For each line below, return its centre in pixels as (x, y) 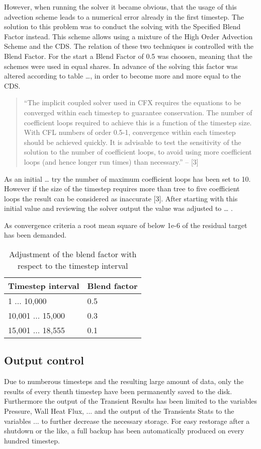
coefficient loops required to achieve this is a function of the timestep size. (138, 122)
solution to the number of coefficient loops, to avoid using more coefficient (138, 152)
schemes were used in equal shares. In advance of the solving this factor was (121, 66)
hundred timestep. (32, 440)
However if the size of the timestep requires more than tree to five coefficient (122, 189)
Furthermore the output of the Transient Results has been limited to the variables (131, 401)
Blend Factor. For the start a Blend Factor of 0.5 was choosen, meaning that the (128, 56)
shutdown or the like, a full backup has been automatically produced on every (124, 431)
